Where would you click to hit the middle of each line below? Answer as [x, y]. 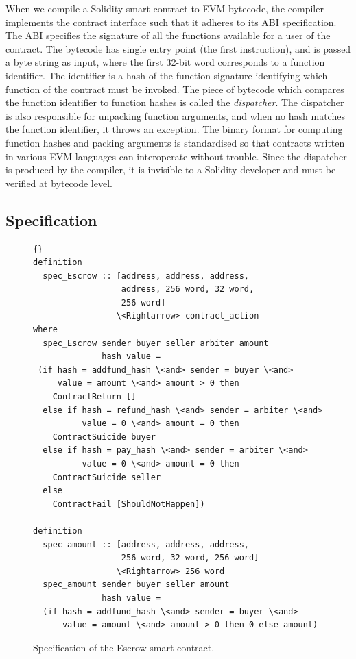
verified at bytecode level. [59, 183]
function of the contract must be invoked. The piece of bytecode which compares [175, 89]
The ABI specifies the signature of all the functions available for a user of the [168, 35]
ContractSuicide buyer [104, 437]
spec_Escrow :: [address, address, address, [146, 276]
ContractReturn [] [94, 397]
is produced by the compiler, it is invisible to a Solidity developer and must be [171, 170]
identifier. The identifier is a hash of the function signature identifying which [167, 75]
